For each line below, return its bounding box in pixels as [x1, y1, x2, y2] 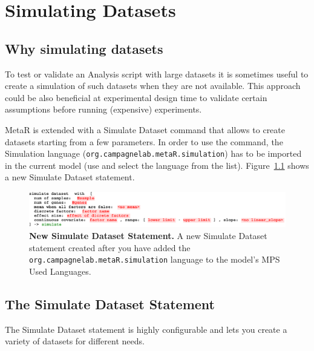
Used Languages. [29, 264, 91, 277]
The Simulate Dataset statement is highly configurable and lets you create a [5, 323, 287, 335]
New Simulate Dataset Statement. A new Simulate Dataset [29, 229, 267, 241]
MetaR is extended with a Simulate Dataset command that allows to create [5, 123, 285, 136]
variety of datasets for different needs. [5, 335, 145, 347]
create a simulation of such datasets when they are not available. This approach [5, 79, 301, 92]
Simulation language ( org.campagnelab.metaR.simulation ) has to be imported [5, 147, 302, 160]
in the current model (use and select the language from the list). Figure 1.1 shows [5, 159, 309, 171]
